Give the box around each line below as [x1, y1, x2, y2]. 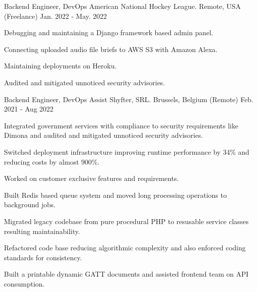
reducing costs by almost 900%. [4, 156, 100, 167]
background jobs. [4, 199, 56, 210]
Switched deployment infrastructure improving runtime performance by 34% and [4, 146, 250, 157]
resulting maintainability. [4, 226, 80, 236]
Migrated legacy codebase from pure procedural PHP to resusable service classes [4, 216, 249, 226]
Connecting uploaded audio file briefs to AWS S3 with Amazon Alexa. [4, 44, 218, 54]
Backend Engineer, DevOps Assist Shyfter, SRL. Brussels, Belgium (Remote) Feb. [4, 94, 254, 104]
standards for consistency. [4, 252, 82, 262]
